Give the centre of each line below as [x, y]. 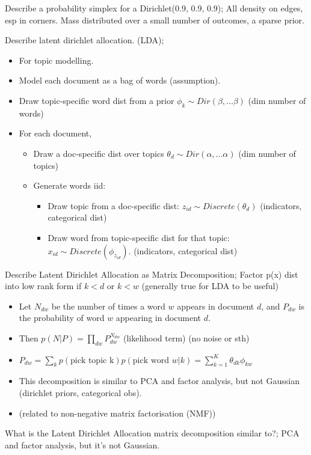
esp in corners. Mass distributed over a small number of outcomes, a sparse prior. [155, 20]
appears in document [216, 306]
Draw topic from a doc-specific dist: [113, 205]
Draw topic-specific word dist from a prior [97, 100]
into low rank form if [43, 286]
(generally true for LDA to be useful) [210, 286]
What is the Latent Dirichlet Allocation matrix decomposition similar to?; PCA [152, 433]
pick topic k [92, 360]
